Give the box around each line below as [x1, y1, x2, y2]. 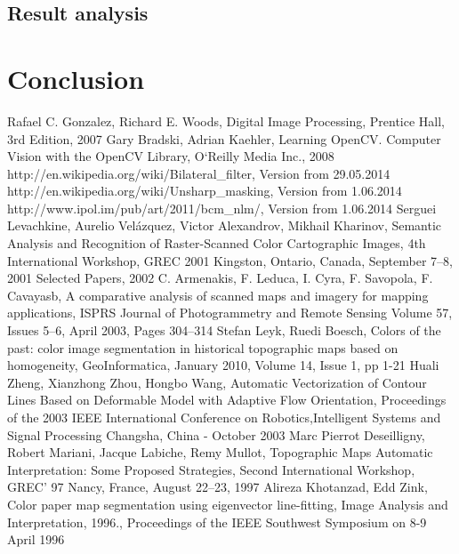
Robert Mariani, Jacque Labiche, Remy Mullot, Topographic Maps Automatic [7, 443, 433, 462]
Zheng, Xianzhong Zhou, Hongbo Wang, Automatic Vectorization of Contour [7, 373, 427, 391]
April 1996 [7, 530, 65, 549]
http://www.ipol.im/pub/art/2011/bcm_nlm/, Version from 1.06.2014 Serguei [7, 198, 437, 217]
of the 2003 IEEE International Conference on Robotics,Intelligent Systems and [7, 408, 441, 426]
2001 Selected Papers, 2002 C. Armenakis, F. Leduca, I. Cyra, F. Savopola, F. [7, 269, 433, 287]
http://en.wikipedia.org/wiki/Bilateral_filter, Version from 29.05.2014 [7, 164, 391, 182]
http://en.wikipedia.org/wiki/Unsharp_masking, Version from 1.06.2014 [7, 181, 402, 200]
